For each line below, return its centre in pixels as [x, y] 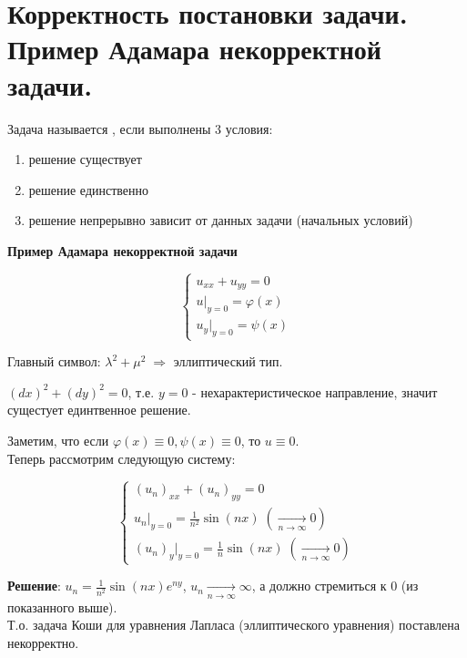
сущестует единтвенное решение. [99, 410]
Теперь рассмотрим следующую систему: [122, 458]
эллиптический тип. [228, 361]
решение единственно [89, 189]
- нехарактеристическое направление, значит [315, 391]
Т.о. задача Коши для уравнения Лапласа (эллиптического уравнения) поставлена [233, 625]
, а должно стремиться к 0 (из [335, 586]
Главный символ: [54, 361]
